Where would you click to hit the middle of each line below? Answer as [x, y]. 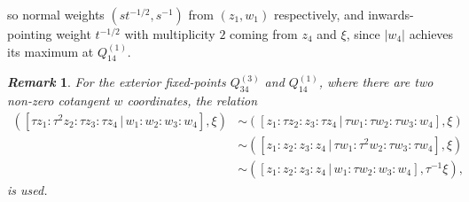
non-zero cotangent [59, 101]
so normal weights [56, 14]
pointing [30, 34]
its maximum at [51, 51]
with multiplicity [170, 34]
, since [363, 34]
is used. [27, 189]
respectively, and [319, 14]
